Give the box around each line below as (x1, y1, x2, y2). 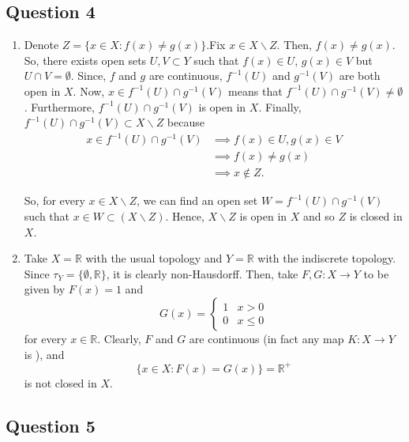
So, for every (24, 192, 85, 209)
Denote (24, 36, 59, 53)
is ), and (24, 346, 65, 362)
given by (24, 281, 66, 297)
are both (339, 67, 381, 84)
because (167, 114, 204, 130)
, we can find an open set (136, 192, 258, 209)
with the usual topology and (85, 250, 223, 266)
